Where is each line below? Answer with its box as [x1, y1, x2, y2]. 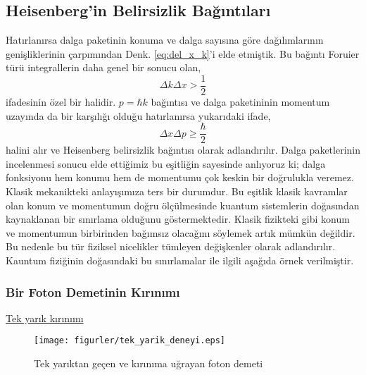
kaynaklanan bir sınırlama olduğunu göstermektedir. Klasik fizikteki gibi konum [6, 211, 350, 226]
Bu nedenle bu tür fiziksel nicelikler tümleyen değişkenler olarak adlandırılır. [6, 239, 336, 254]
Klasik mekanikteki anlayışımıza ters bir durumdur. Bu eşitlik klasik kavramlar [6, 184, 348, 199]
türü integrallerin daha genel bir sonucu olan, [6, 60, 201, 75]
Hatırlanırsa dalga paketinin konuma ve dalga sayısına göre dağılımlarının [6, 32, 324, 47]
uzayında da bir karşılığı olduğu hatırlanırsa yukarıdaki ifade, [6, 108, 271, 123]
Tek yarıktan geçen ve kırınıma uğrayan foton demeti [34, 356, 263, 371]
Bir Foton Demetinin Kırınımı [6, 283, 180, 300]
